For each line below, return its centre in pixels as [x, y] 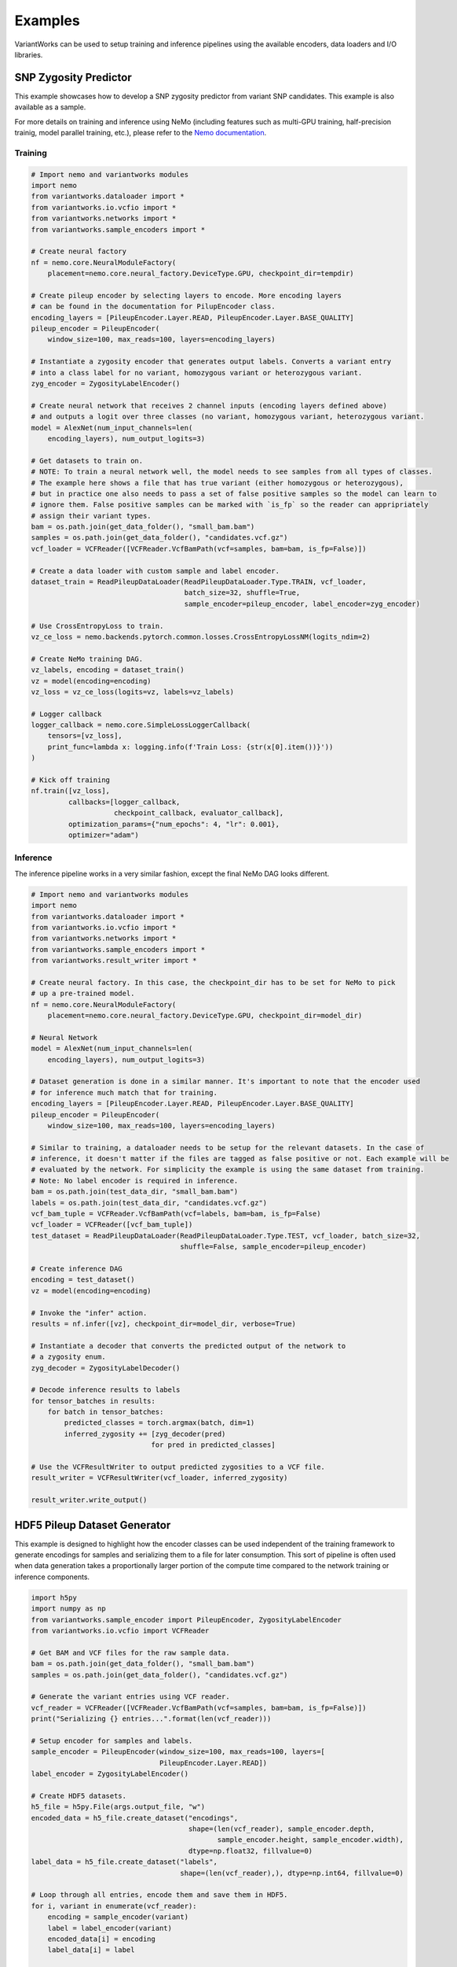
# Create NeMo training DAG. [87, 659]
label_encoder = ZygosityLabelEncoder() [110, 1774]
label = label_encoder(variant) [110, 1928]
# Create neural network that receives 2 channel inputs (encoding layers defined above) [209, 406]
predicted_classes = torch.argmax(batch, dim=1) [159, 1423]
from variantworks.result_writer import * [114, 961]
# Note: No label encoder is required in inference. [135, 1181]
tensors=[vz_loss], [85, 736]
